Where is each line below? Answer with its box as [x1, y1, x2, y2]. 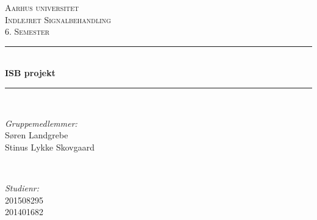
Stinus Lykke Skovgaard [5, 140, 94, 153]
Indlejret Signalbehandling [5, 13, 112, 26]
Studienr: [5, 181, 39, 194]
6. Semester [5, 25, 50, 38]
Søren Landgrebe [5, 129, 68, 141]
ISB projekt [5, 66, 55, 79]
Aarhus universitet [5, 1, 79, 13]
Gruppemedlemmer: [5, 116, 77, 129]
